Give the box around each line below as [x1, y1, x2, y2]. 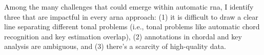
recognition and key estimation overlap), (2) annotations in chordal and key [4, 31, 242, 41]
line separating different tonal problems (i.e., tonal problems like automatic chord [4, 21, 260, 32]
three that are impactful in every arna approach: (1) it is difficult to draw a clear [4, 11, 258, 22]
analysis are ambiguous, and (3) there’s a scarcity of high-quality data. [4, 41, 226, 51]
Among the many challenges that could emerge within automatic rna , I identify [4, 2, 254, 12]
